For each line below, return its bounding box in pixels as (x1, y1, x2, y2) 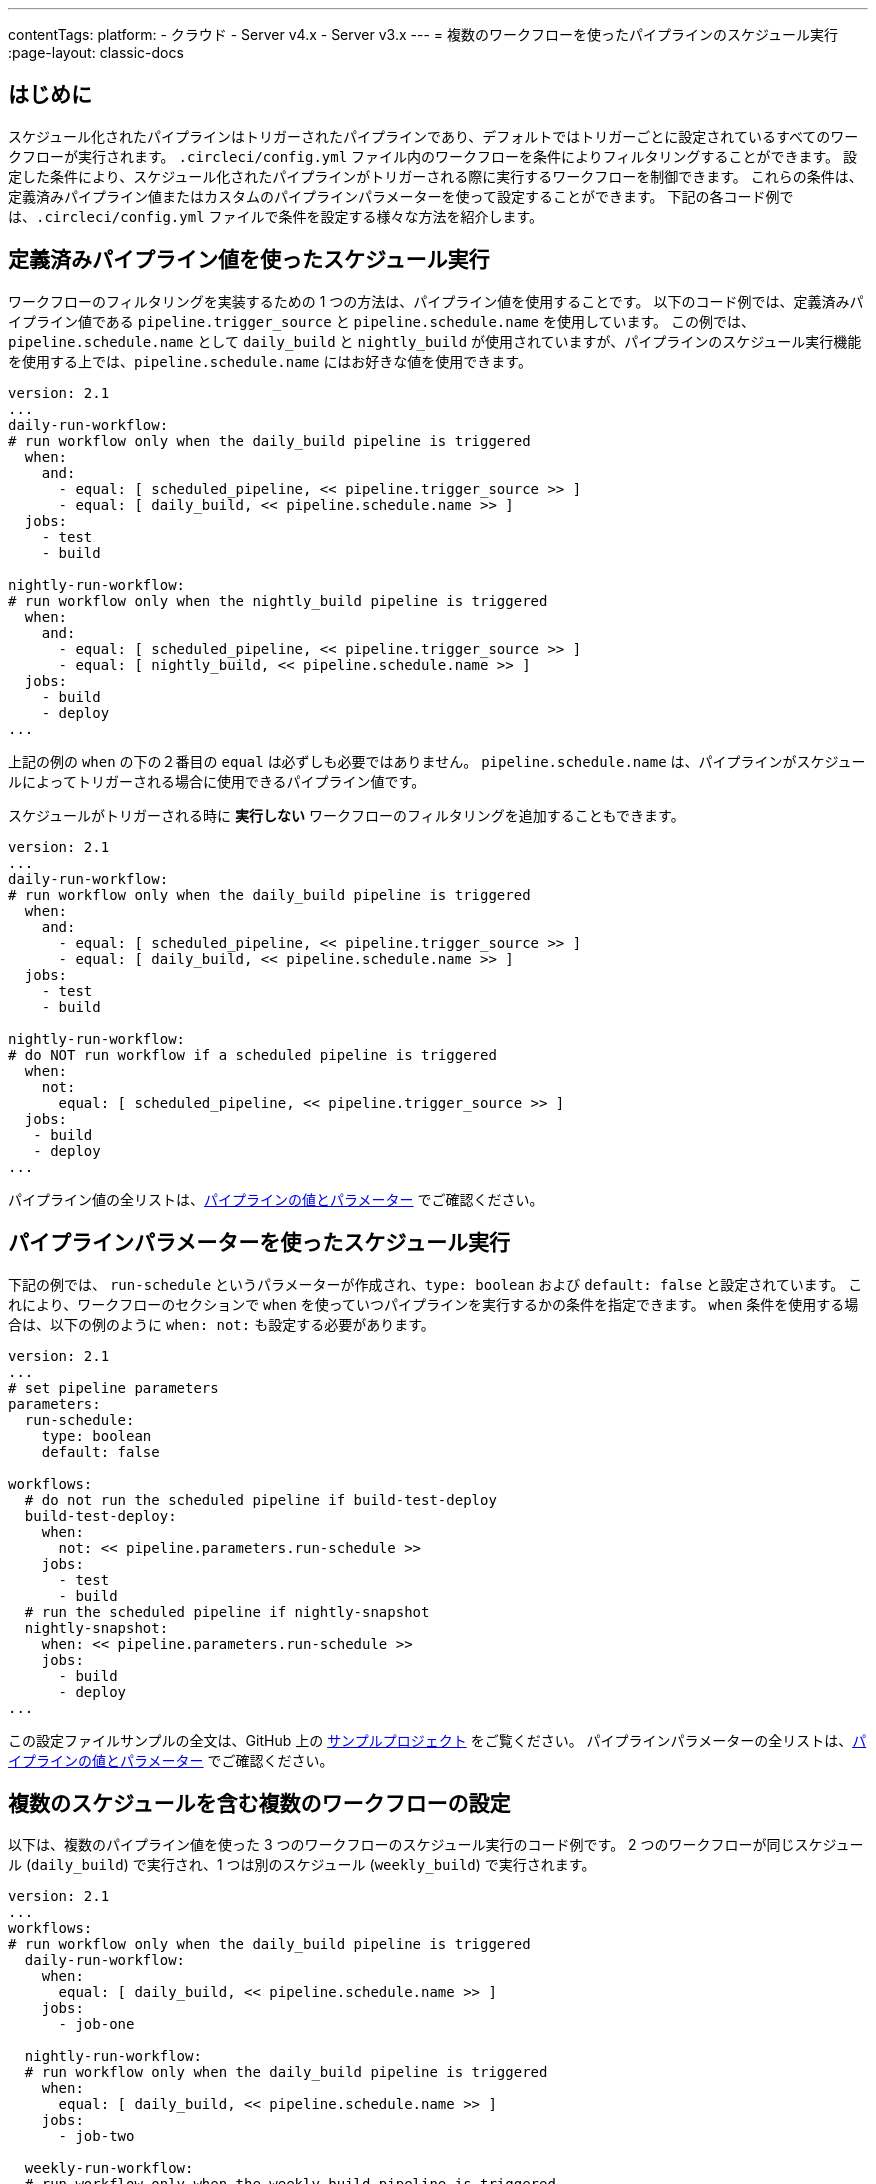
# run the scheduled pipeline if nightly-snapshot (24, 1603, 430, 1620)
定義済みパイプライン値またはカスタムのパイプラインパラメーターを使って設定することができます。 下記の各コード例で (8, 187, 794, 205)
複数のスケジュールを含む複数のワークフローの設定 (8, 1790, 511, 1816)
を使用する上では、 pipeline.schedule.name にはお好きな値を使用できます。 (8, 352, 532, 370)
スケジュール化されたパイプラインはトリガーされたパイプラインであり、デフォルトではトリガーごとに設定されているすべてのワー (8, 127, 859, 145)
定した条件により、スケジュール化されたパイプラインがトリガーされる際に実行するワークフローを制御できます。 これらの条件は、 (8, 167, 863, 185)
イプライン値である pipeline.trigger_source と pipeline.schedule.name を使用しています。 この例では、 (8, 312, 756, 330)
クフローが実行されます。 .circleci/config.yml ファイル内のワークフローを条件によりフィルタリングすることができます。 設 (8, 147, 858, 165)
